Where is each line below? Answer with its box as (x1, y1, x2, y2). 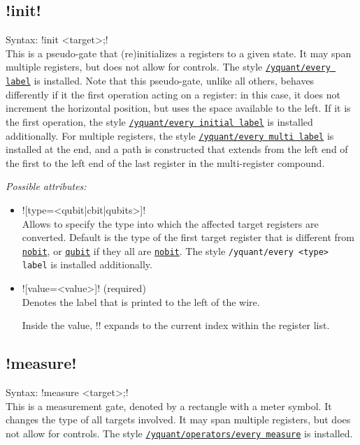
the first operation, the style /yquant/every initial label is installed (6, 114, 313, 129)
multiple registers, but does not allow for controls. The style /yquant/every (6, 59, 331, 74)
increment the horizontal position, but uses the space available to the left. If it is (6, 101, 351, 115)
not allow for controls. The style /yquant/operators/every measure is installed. (6, 425, 353, 440)
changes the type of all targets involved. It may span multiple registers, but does (6, 412, 351, 427)
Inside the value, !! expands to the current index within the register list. (22, 318, 330, 333)
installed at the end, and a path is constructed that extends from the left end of (6, 142, 348, 156)
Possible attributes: (6, 179, 87, 194)
